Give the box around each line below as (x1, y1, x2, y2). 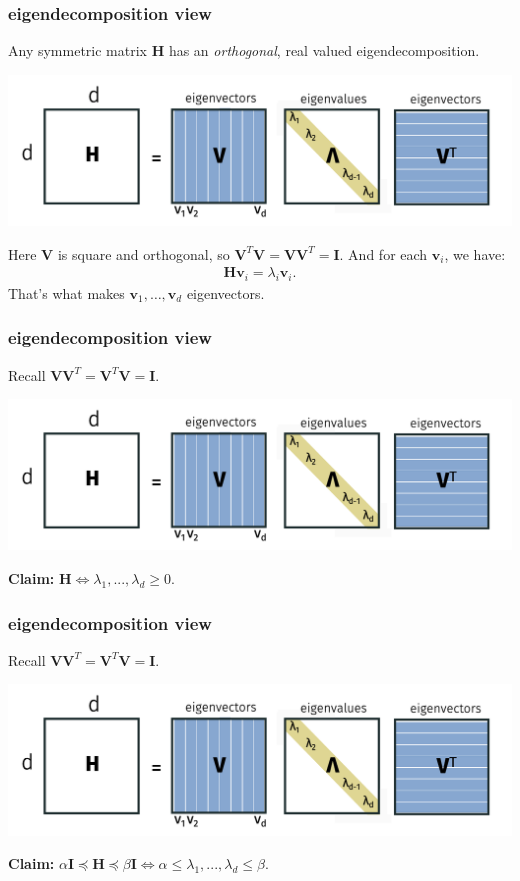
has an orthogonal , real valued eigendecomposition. (168, 40, 480, 61)
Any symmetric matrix (8, 40, 147, 61)
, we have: (444, 243, 506, 264)
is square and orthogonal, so (57, 243, 230, 264)
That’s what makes (8, 282, 125, 303)
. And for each (339, 243, 428, 264)
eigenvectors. (186, 282, 265, 303)
